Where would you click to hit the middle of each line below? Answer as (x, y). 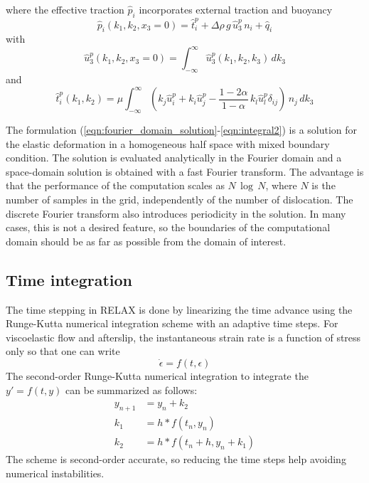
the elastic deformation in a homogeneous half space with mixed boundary (168, 143)
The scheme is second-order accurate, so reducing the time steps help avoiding (176, 459)
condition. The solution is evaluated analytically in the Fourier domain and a (174, 158)
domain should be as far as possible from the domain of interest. (146, 241)
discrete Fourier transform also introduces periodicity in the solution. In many (176, 213)
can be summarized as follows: (132, 389)
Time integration (69, 279)
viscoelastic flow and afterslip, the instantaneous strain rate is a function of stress (183, 337)
